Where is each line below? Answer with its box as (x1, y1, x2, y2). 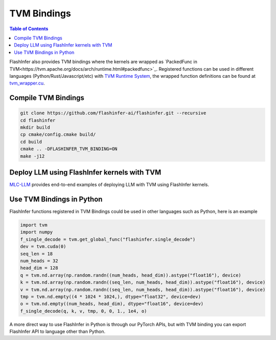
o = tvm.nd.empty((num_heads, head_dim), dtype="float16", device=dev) (20, 301, 204, 307)
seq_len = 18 (20, 251, 53, 257)
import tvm (20, 222, 48, 228)
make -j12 (20, 153, 45, 159)
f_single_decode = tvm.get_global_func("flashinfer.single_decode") (20, 236, 196, 242)
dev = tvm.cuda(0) (20, 244, 66, 249)
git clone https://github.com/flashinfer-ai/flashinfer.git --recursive (20, 110, 206, 116)
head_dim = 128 (20, 265, 58, 271)
